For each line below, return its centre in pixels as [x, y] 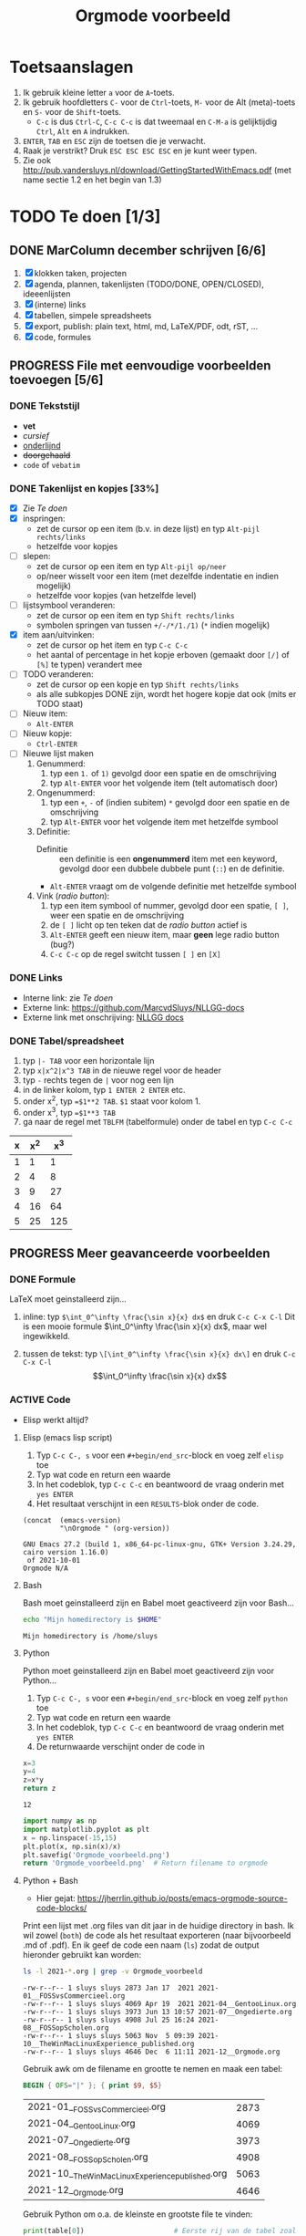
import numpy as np [60, 1821]
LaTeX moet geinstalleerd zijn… [68, 1299]
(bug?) [62, 944]
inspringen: [44, 518]
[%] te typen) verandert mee [89, 665]
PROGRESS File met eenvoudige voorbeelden [140, 366]
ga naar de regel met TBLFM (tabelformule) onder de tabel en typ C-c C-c [158, 1122]
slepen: [36, 556]
